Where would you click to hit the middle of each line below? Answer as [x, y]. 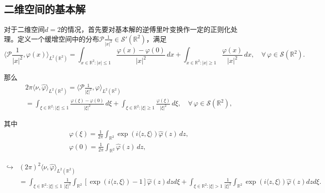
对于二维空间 [24, 29]
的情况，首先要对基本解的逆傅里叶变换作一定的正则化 [145, 29]
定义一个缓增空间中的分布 [58, 38]
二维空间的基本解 [45, 9]
